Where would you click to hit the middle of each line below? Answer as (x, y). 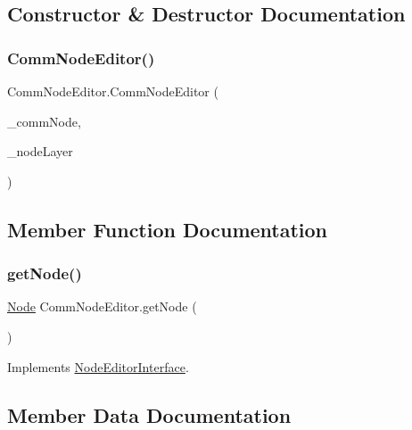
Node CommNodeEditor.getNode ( (102, 306)
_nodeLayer (40, 151)
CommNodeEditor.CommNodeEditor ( (113, 91)
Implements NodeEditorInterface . (98, 366)
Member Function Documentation (168, 229)
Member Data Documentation (149, 414)
